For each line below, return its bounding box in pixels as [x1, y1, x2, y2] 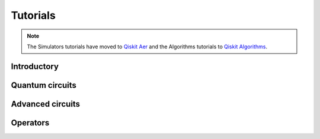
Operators [11, 118, 50, 128]
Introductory [11, 61, 59, 71]
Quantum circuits [11, 80, 77, 90]
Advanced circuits [11, 99, 80, 109]
